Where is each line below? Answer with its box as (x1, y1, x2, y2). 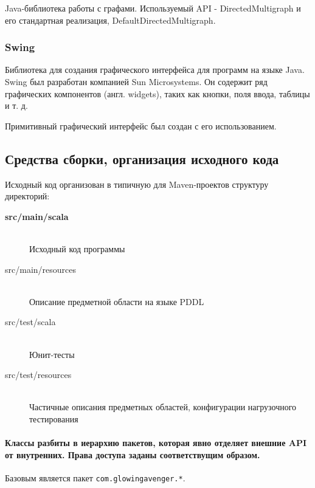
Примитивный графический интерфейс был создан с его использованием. (5, 119, 277, 132)
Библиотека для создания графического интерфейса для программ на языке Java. (5, 63, 305, 76)
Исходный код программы (29, 242, 125, 255)
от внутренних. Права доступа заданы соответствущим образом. (5, 448, 260, 461)
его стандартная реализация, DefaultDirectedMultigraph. (5, 13, 216, 26)
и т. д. (5, 99, 28, 112)
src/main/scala (5, 210, 69, 222)
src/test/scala (5, 315, 56, 328)
